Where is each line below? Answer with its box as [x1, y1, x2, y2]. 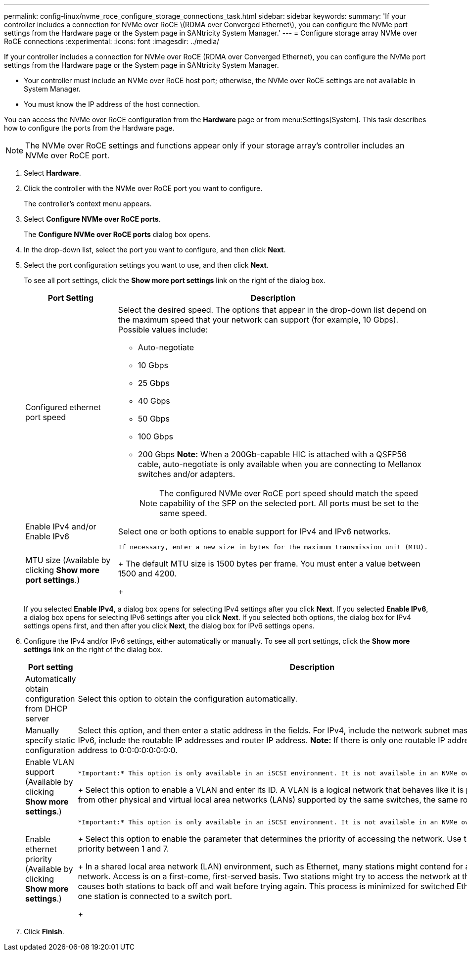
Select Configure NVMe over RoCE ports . [24, 215, 161, 223]
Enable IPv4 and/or [25, 522, 96, 531]
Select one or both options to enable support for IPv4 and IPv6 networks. [118, 526, 391, 536]
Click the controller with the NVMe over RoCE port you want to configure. [24, 184, 263, 192]
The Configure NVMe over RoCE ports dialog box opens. [24, 230, 211, 239]
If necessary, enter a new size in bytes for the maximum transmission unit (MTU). [118, 543, 428, 551]
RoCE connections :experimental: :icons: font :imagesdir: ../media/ [4, 37, 220, 46]
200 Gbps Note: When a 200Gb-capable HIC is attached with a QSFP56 [138, 449, 407, 459]
